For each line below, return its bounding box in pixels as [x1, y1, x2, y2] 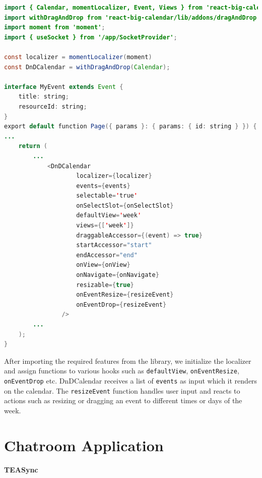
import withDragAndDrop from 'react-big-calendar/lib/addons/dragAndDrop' [4, 14, 260, 21]
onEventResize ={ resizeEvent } [76, 291, 174, 299]
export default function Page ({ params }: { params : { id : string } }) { [4, 123, 257, 130]
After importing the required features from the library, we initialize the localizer [4, 355, 251, 366]
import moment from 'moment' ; [4, 24, 105, 31]
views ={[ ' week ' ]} [76, 222, 134, 229]
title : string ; [18, 93, 69, 101]
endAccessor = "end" [76, 251, 138, 259]
